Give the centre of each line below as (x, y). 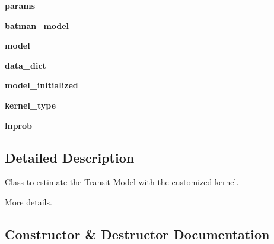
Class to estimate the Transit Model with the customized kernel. (122, 182)
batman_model (37, 25)
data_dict (26, 65)
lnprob (18, 125)
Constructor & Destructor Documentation (137, 234)
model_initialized (42, 85)
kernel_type (31, 105)
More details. (28, 202)
